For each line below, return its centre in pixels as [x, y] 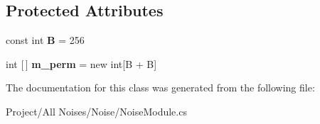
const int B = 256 [45, 40]
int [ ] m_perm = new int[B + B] [81, 63]
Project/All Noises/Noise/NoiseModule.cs [96, 111]
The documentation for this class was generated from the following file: [160, 88]
